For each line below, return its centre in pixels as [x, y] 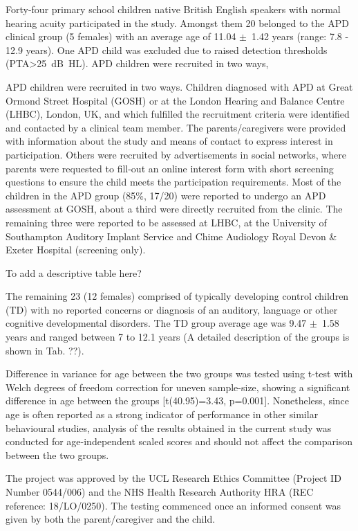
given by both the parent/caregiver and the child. [111, 519]
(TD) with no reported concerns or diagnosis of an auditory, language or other [172, 309]
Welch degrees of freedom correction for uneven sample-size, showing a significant [178, 387]
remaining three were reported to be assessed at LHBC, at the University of [166, 222]
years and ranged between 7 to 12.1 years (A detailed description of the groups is [178, 337]
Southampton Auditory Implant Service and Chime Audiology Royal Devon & [171, 236]
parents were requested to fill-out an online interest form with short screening [170, 168]
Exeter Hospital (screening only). [76, 250]
